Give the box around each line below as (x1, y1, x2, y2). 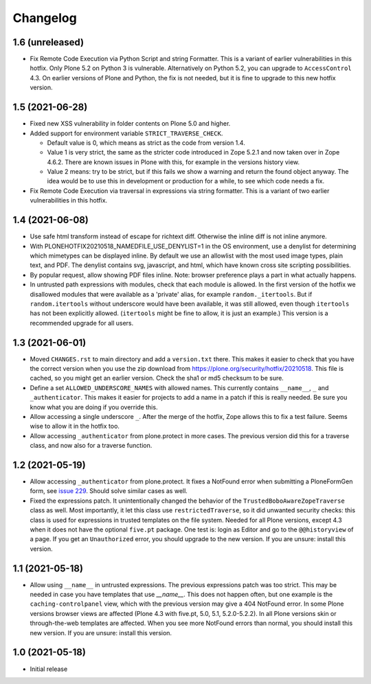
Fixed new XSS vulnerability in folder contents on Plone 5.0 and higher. (30, 119, 231, 128)
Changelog (12, 10, 77, 25)
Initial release (30, 665, 68, 673)
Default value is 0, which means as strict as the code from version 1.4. (47, 138, 245, 147)
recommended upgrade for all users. (30, 319, 134, 327)
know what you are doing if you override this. (30, 402, 158, 411)
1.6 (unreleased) (12, 36, 85, 48)
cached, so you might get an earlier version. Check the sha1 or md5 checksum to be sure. (30, 374, 284, 383)
